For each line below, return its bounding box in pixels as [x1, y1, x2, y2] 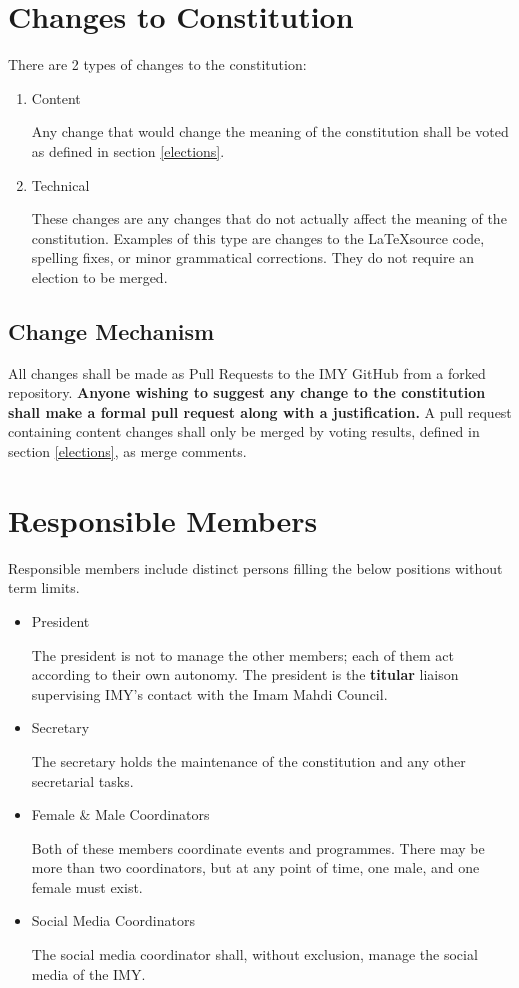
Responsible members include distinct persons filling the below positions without [8, 557, 503, 578]
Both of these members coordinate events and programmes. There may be [31, 837, 485, 858]
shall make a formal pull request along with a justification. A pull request [8, 401, 512, 422]
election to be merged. [31, 266, 168, 287]
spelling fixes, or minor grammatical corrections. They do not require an [31, 247, 475, 268]
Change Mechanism [8, 315, 215, 346]
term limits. [8, 577, 80, 598]
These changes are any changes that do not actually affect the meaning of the [31, 208, 507, 229]
